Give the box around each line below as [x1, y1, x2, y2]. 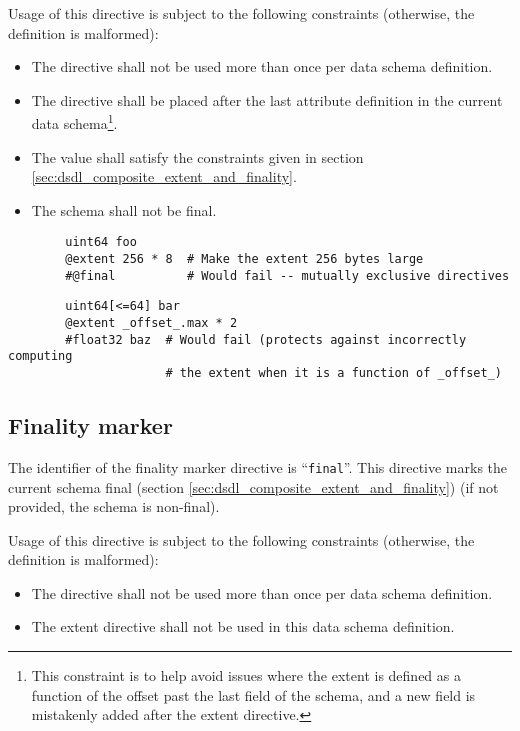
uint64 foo [65, 235, 137, 250]
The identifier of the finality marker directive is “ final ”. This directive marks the [8, 456, 508, 477]
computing [8, 349, 73, 364]
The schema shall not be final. [31, 199, 217, 220]
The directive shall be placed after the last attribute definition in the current [31, 89, 503, 110]
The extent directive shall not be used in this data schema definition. [31, 616, 455, 637]
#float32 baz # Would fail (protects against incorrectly [65, 332, 467, 347]
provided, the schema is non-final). [8, 496, 220, 517]
